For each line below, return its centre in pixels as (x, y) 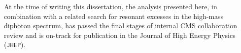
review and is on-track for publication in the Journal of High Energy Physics (120, 35)
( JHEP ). (15, 44)
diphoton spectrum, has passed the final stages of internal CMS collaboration (121, 26)
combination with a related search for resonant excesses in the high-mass (114, 16)
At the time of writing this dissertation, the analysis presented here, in (111, 6)
